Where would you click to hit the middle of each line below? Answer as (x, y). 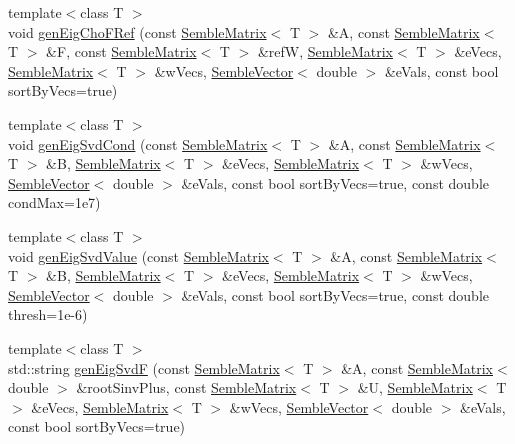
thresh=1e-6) (48, 314)
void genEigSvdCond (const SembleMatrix (138, 143)
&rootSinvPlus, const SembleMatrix (186, 387)
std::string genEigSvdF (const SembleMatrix (144, 367)
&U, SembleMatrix (415, 387)
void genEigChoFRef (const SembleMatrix (137, 31)
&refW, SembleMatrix (325, 51)
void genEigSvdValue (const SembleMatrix (138, 255)
